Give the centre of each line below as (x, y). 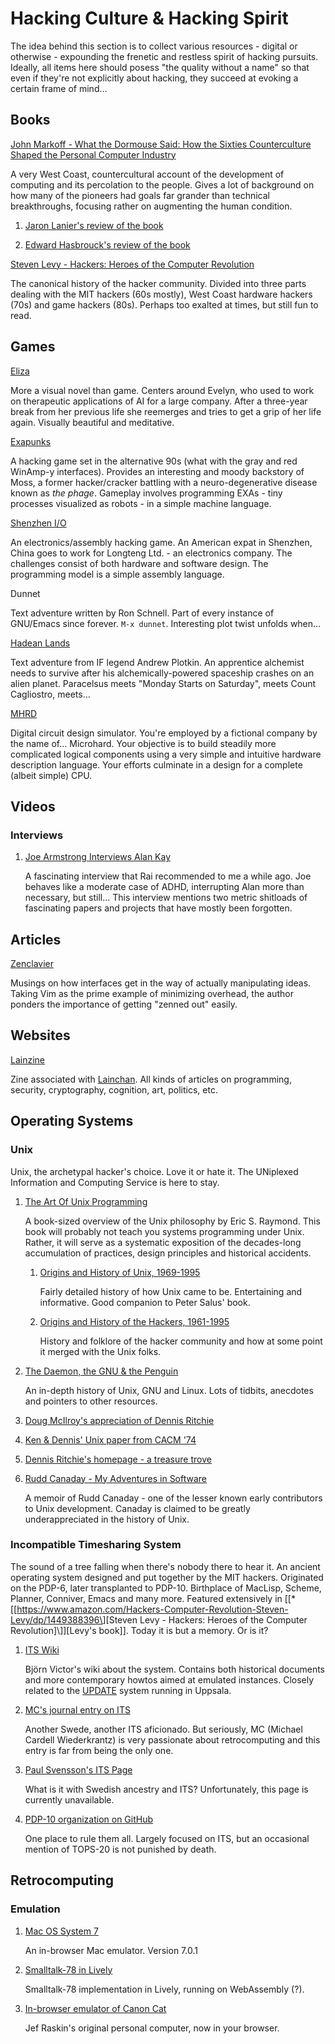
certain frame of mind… (59, 88)
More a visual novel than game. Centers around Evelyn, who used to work (162, 390)
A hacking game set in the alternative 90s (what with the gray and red (154, 461)
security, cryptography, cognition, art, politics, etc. (114, 1089)
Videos (33, 806)
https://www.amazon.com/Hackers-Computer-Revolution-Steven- (152, 1609)
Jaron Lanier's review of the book (94, 225)
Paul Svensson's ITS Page (78, 1769)
